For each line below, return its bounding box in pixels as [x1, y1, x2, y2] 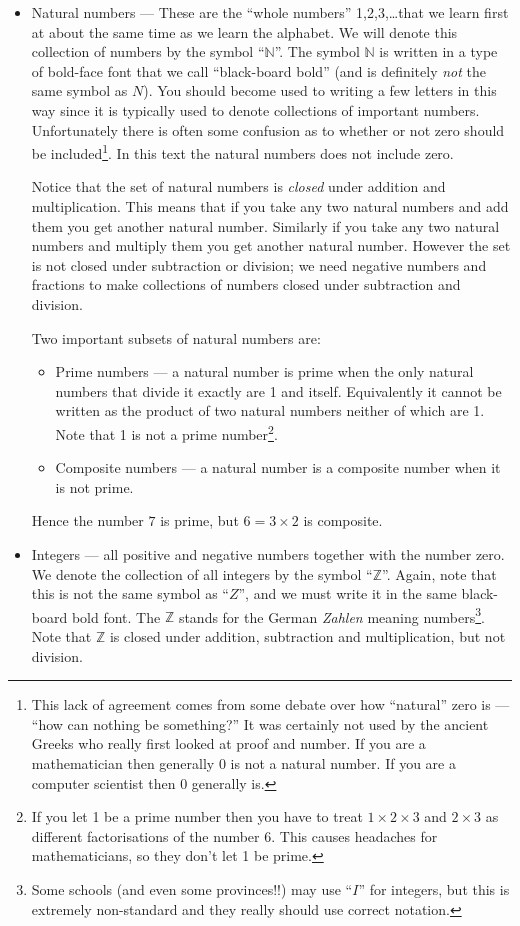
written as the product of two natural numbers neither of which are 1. [55, 400, 485, 421]
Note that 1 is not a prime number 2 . [55, 420, 278, 444]
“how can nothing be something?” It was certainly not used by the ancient [31, 713, 489, 734]
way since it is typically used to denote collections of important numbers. [31, 99, 480, 120]
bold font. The [71, 606, 161, 627]
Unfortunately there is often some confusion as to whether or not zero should [31, 119, 505, 140]
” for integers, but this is [358, 878, 510, 899]
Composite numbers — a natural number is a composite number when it [55, 457, 501, 478]
